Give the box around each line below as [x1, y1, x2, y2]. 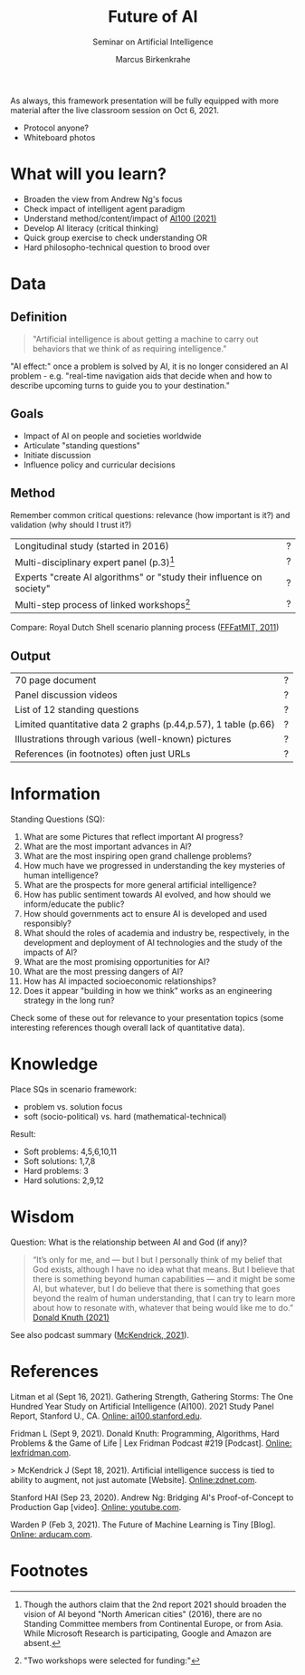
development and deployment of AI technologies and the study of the [23, 937, 283, 948]
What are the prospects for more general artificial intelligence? [23, 879, 257, 890]
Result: [10, 1128, 36, 1139]
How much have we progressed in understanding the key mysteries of [23, 860, 286, 871]
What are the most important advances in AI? [23, 841, 193, 852]
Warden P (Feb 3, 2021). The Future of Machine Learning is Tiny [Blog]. [10, 1519, 276, 1530]
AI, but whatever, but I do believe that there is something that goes [32, 1283, 281, 1294]
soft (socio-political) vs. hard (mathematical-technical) [23, 1111, 227, 1121]
